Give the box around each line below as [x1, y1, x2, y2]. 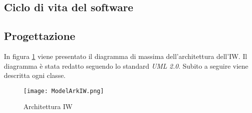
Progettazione [4, 28, 76, 43]
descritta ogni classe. [4, 70, 66, 80]
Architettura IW [23, 101, 73, 112]
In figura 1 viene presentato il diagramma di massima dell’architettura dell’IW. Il [4, 51, 247, 61]
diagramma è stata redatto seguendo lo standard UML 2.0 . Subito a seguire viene [4, 60, 249, 71]
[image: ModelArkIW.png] [23, 87, 104, 94]
